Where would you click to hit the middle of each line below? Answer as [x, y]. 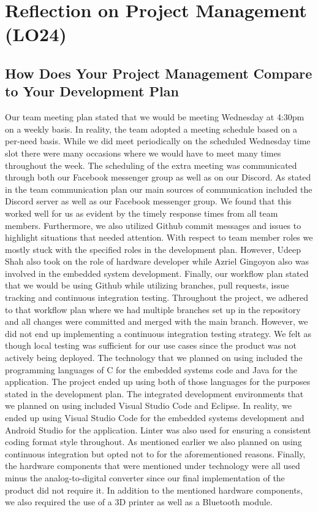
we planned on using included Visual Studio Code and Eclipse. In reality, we [148, 405]
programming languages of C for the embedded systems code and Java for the [151, 369]
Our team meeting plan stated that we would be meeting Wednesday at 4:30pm [155, 117]
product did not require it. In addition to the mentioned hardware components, [154, 490]
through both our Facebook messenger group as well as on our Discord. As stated [158, 177]
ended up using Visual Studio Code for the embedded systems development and [155, 417]
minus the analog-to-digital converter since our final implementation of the [145, 477]
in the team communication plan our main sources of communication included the [159, 189]
